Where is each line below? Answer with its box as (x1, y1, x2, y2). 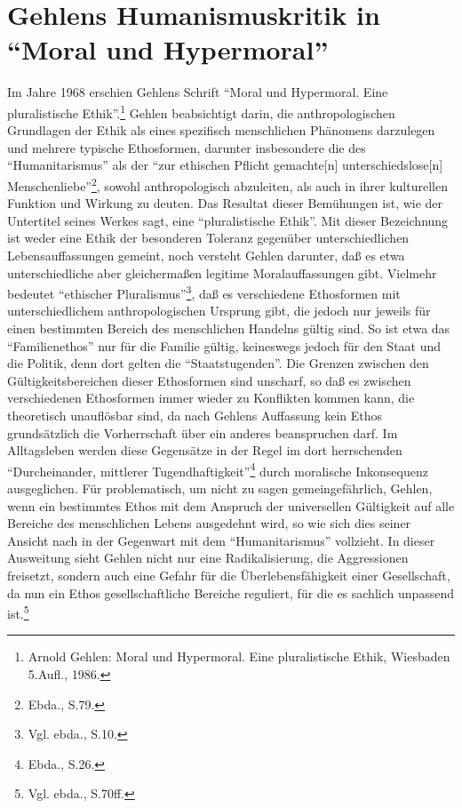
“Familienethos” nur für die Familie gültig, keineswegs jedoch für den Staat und (7, 336, 442, 355)
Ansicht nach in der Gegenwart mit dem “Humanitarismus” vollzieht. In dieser (7, 531, 435, 549)
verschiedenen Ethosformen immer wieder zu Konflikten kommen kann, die (7, 388, 415, 407)
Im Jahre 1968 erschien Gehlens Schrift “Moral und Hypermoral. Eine (7, 83, 388, 101)
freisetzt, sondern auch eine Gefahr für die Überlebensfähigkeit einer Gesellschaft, (7, 565, 450, 584)
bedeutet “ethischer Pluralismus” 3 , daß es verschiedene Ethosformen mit (7, 282, 401, 302)
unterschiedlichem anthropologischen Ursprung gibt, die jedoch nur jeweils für (7, 301, 431, 320)
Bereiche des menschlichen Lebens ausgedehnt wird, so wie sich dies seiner (7, 514, 411, 532)
